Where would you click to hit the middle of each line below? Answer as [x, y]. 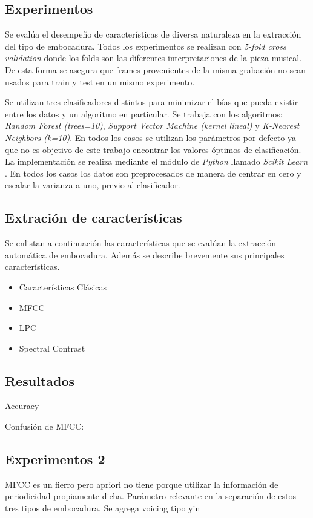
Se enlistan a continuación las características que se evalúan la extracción [141, 243]
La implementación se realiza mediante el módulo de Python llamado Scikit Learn [156, 161]
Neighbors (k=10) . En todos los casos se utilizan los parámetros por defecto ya [150, 137]
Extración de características [94, 218]
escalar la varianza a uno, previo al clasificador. [93, 185]
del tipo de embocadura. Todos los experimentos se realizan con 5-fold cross [146, 46]
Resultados [40, 380]
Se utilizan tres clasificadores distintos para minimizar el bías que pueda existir [152, 102]
